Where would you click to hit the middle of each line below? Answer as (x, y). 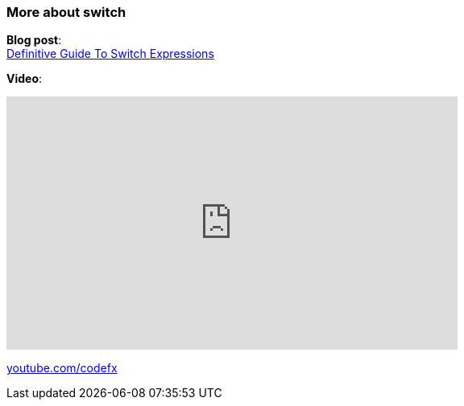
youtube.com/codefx (62, 368)
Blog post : (34, 40)
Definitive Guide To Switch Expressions (110, 54)
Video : (25, 79)
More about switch (66, 12)
